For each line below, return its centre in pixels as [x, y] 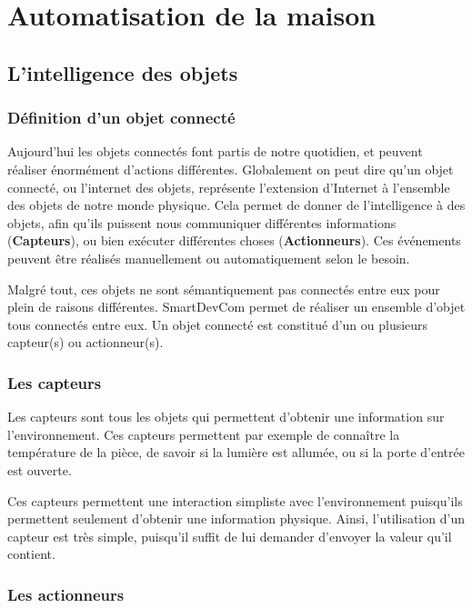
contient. [31, 554]
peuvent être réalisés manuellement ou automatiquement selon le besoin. [209, 258]
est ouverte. [40, 469]
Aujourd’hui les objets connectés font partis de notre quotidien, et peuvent [215, 151]
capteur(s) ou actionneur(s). [85, 342]
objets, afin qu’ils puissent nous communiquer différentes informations [202, 222]
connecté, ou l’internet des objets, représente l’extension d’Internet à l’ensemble [229, 187]
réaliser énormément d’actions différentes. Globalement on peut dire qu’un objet [231, 169]
